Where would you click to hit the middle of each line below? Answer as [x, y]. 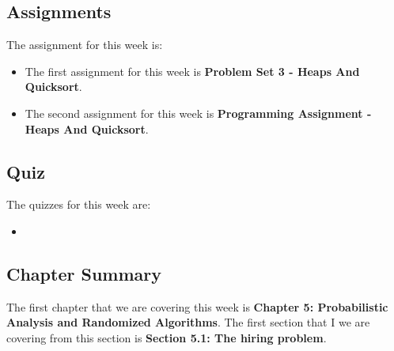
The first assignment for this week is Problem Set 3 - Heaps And [192, 71]
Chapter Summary [84, 273]
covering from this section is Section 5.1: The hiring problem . [167, 337]
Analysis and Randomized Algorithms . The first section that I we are [188, 322]
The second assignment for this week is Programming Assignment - [198, 113]
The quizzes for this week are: [79, 204]
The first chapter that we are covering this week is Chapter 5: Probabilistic [197, 306]
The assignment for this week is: [85, 45]
